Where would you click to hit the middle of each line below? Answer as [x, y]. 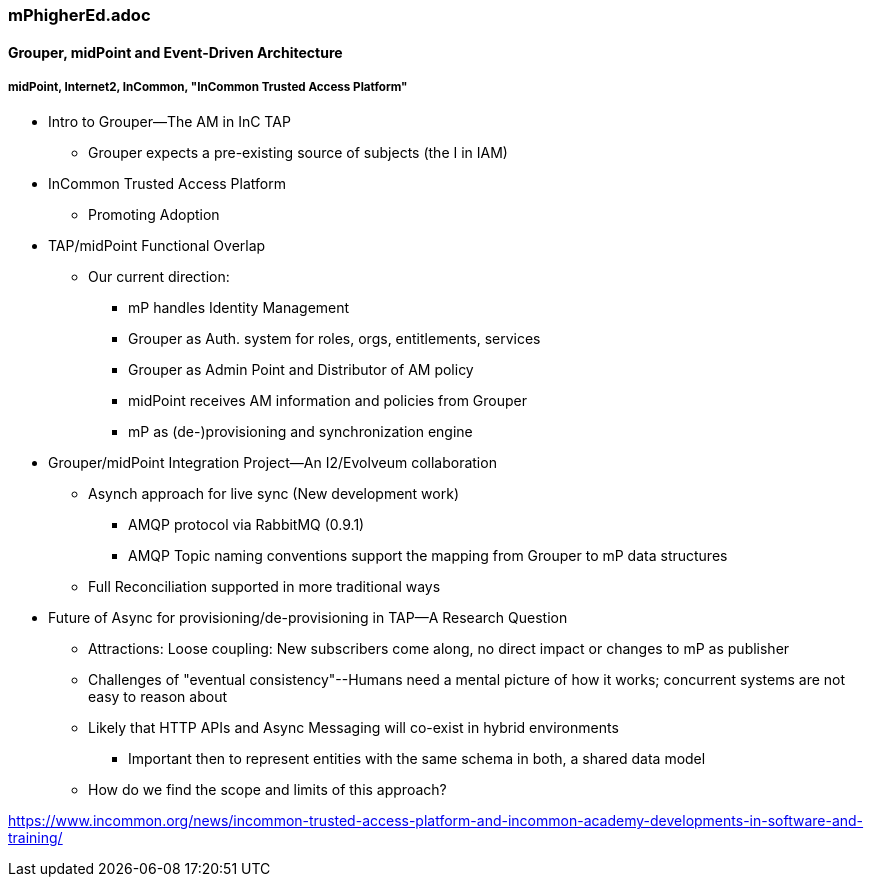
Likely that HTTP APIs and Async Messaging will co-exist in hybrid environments [353, 728]
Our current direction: [159, 277]
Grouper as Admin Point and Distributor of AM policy [301, 370]
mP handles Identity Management [239, 308]
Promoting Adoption [154, 215]
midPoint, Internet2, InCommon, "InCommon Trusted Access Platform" [208, 87]
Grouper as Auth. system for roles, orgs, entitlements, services [334, 339]
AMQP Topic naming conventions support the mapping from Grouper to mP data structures [428, 556]
